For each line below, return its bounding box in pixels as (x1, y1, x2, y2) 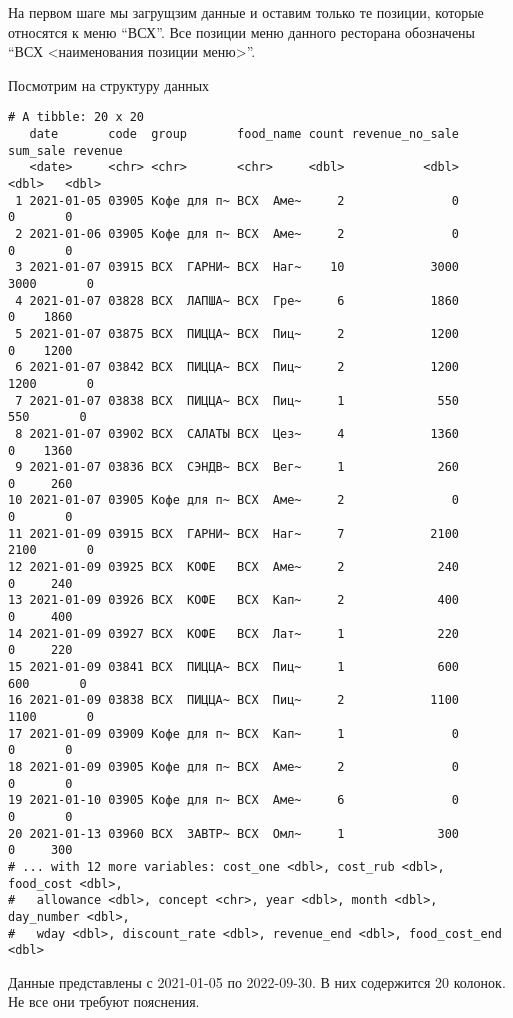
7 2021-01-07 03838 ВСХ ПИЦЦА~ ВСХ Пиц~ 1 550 (15, 393, 460, 408)
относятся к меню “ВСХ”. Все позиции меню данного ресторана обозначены (8, 21, 475, 42)
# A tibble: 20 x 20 (8, 110, 145, 125)
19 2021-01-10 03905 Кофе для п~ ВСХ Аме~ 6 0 (8, 793, 460, 808)
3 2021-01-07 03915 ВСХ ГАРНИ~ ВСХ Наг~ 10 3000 (15, 260, 460, 275)
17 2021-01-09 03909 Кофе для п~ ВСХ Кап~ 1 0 (8, 726, 460, 741)
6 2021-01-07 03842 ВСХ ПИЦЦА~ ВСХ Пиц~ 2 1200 (15, 360, 460, 375)
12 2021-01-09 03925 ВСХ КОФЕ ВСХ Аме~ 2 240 (8, 560, 460, 575)
